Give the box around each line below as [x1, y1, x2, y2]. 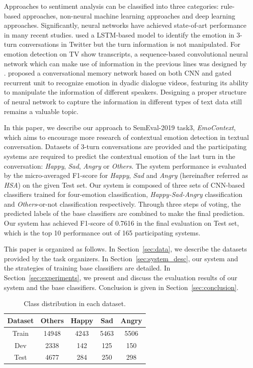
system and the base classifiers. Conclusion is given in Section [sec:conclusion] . [4, 282, 239, 292]
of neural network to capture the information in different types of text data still [4, 96, 242, 106]
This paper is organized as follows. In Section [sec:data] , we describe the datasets [4, 244, 247, 254]
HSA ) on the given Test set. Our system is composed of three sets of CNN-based [4, 179, 245, 190]
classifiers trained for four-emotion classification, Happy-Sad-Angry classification [4, 189, 243, 199]
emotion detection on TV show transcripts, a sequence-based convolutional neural [4, 48, 248, 58]
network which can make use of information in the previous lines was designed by [4, 58, 247, 68]
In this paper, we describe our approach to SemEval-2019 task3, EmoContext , [4, 122, 236, 133]
